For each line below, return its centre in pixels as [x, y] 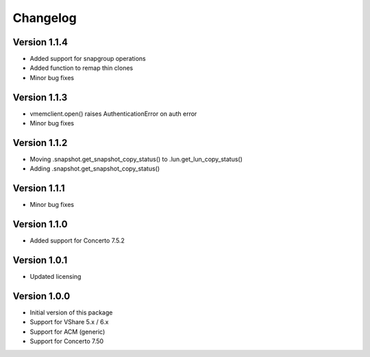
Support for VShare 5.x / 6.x [69, 322]
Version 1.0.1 [40, 260]
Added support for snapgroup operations [88, 59]
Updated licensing [56, 277]
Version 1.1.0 [40, 224]
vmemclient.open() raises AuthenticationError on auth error [113, 114]
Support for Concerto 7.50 [67, 341]
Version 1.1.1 [39, 188]
